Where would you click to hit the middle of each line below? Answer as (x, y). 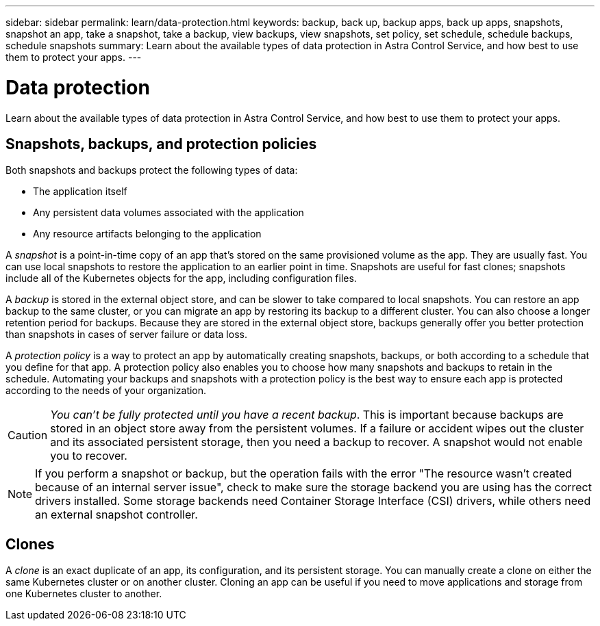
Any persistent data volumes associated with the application (168, 213)
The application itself (80, 192)
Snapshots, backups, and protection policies (161, 144)
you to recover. (89, 456)
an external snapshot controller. (116, 515)
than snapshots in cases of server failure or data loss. (126, 335)
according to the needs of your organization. (106, 391)
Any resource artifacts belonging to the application (147, 234)
